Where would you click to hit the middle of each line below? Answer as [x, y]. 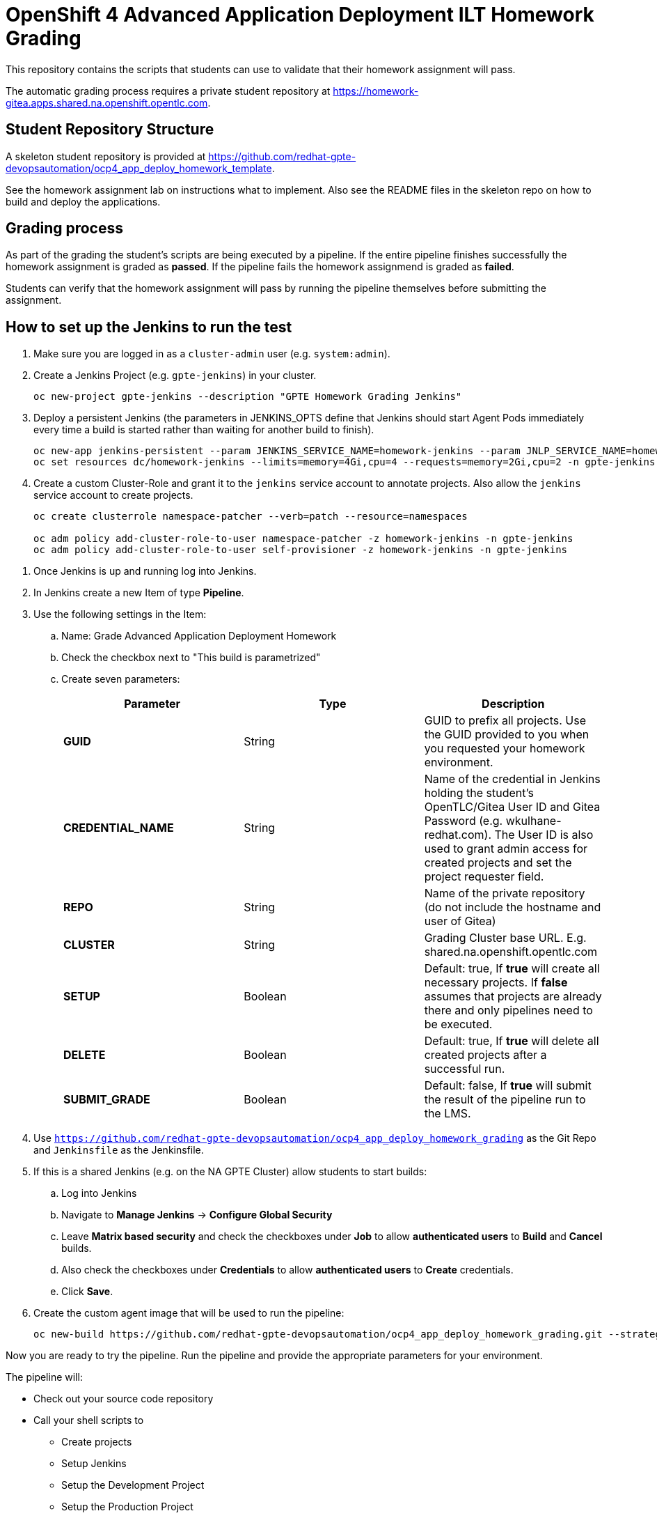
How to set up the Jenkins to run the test [149, 327]
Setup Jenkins [94, 1464]
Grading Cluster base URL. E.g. [505, 938]
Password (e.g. [464, 821]
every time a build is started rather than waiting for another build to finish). [204, 430]
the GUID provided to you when [507, 735]
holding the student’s [479, 793]
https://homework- [376, 91]
